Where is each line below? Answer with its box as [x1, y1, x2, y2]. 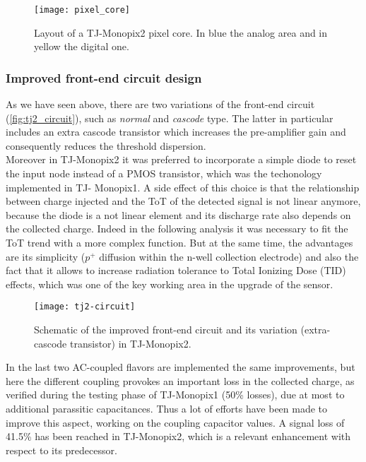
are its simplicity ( [6, 249, 85, 263]
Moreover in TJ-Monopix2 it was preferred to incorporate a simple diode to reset [6, 152, 357, 167]
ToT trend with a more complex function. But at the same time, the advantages [6, 235, 353, 249]
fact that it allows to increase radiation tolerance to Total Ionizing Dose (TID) [6, 263, 346, 278]
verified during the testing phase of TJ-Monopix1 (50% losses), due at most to [6, 387, 345, 402]
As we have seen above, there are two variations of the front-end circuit [6, 97, 315, 112]
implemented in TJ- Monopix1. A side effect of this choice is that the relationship [6, 179, 360, 194]
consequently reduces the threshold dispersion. [6, 138, 206, 153]
